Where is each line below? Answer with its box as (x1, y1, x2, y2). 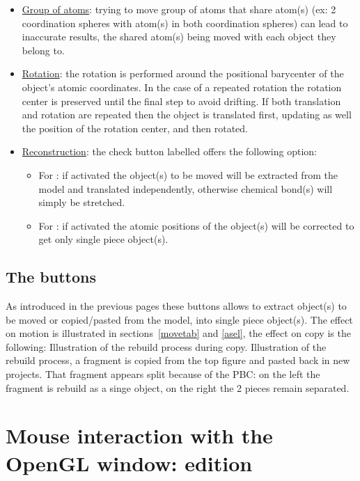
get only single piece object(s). (38, 232, 169, 246)
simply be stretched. (38, 195, 125, 210)
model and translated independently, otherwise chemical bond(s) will (38, 181, 333, 196)
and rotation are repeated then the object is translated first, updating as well (22, 107, 352, 122)
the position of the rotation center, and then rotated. (22, 120, 248, 135)
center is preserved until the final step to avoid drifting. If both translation (22, 93, 341, 108)
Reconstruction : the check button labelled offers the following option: (22, 144, 317, 159)
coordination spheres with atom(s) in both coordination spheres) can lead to (22, 15, 348, 30)
